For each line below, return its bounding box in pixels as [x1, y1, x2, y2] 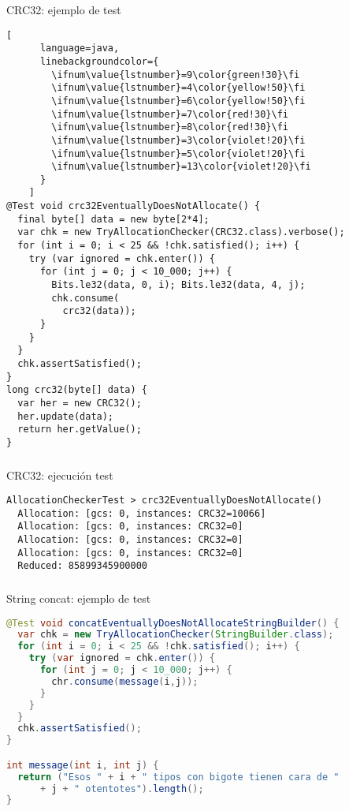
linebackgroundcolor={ [39, 55, 159, 67]
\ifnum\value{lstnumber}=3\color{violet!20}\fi [51, 134, 306, 146]
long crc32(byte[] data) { [6, 384, 147, 396]
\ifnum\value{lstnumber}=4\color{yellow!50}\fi [51, 82, 306, 94]
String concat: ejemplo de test [6, 589, 151, 606]
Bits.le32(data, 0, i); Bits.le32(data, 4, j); [51, 279, 306, 291]
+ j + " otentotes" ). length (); [39, 783, 204, 794]
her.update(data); [17, 410, 114, 422]
